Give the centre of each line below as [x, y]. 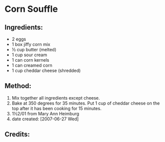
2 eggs [19, 39]
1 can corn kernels [30, 60]
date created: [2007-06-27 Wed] [45, 119]
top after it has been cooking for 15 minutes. [57, 108]
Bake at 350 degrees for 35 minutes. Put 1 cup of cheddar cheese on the [86, 103]
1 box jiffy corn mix [31, 44]
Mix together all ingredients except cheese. [56, 98]
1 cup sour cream [29, 55]
